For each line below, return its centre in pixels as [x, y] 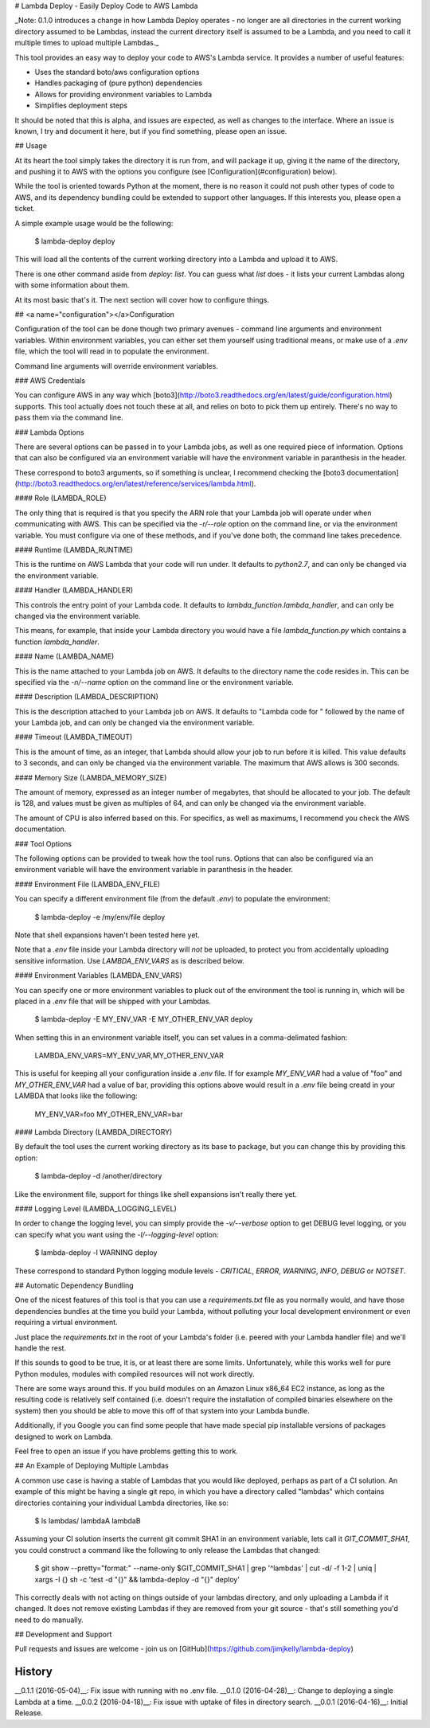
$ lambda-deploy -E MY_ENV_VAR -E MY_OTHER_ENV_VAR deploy [144, 1019]
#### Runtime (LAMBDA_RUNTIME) [74, 550]
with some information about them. [72, 285]
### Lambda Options [49, 432]
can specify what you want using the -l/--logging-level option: [117, 1234]
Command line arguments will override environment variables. [116, 366]
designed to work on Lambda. [64, 1437]
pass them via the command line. [69, 417]
